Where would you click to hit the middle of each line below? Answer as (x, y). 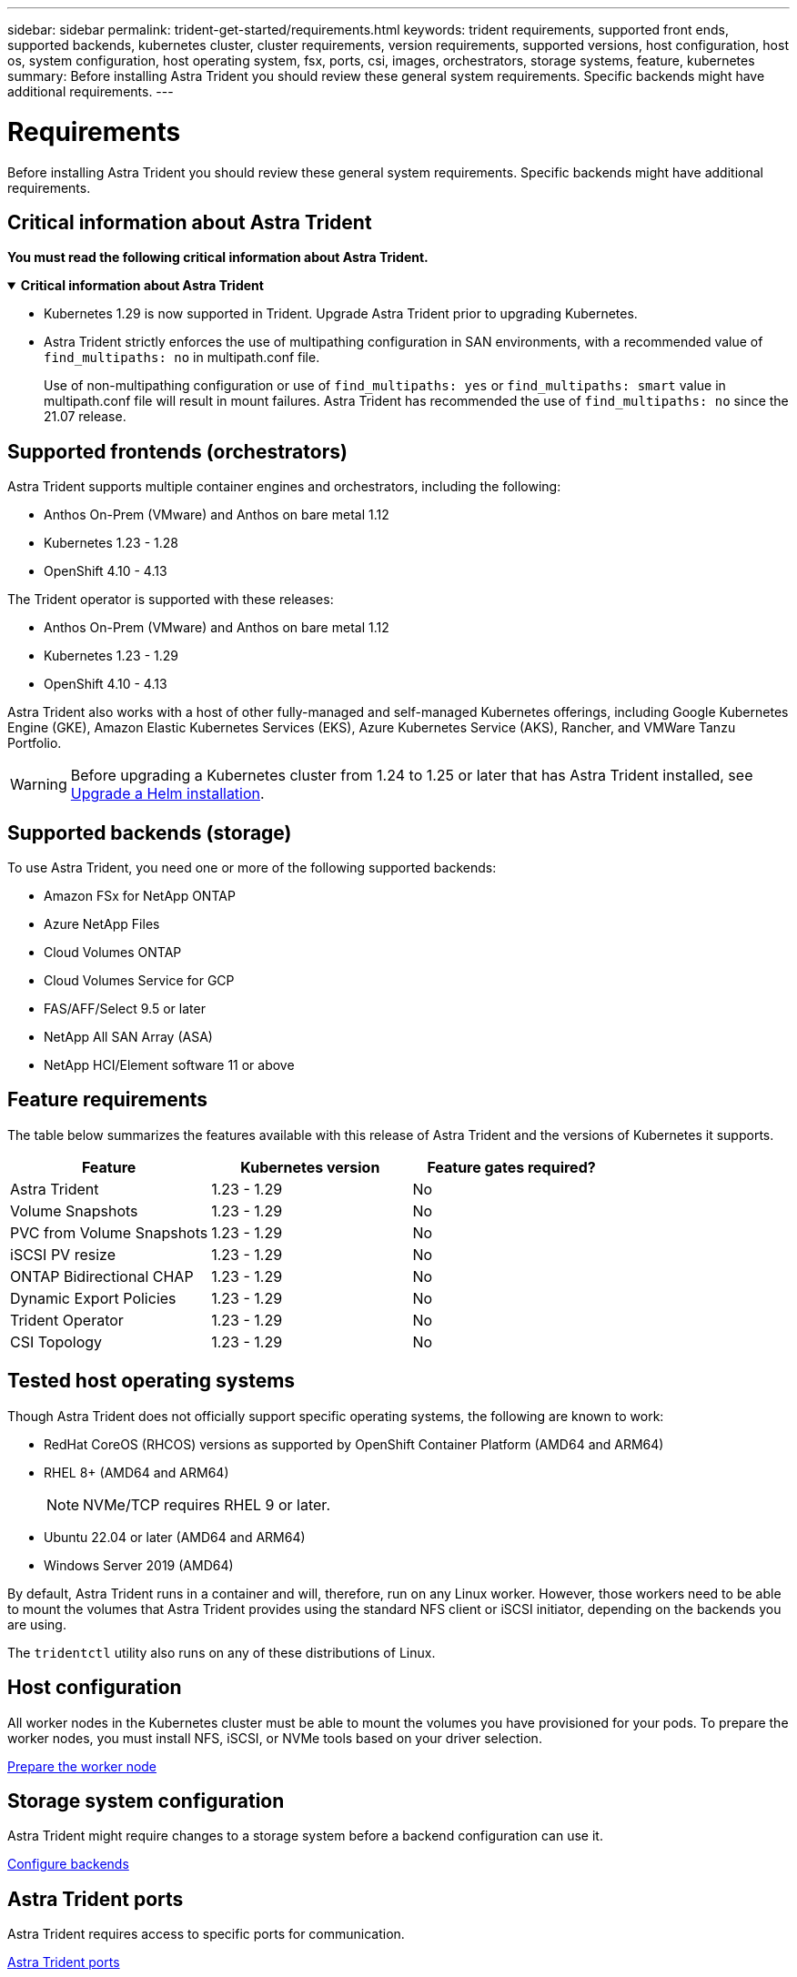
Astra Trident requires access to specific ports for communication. (206, 1934)
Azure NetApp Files (102, 924)
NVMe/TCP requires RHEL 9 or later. (207, 1504)
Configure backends (68, 1864)
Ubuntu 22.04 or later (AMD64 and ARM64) (175, 1537)
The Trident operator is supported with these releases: (171, 600)
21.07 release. (85, 417)
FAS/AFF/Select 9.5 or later (125, 1009)
